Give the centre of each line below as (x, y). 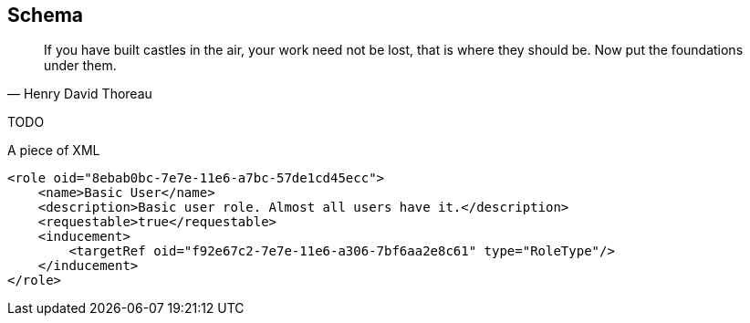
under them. (80, 66)
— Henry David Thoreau (80, 94)
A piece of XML (54, 151)
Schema (46, 15)
